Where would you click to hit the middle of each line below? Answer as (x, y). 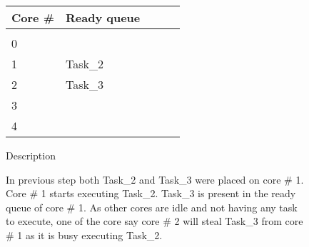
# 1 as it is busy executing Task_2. (84, 235)
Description (31, 155)
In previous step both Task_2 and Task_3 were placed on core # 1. (155, 179)
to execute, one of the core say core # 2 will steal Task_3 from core (154, 221)
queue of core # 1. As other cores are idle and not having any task (152, 207)
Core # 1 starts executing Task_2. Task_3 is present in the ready (151, 193)
